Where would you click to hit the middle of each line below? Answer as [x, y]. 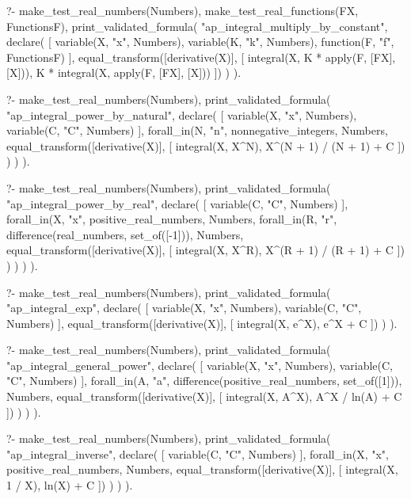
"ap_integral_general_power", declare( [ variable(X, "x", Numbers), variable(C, [200, 365]
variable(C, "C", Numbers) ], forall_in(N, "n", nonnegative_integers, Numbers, [197, 130]
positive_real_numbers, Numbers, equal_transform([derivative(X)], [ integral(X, [202, 469]
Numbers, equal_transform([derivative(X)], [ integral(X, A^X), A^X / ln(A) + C [204, 396]
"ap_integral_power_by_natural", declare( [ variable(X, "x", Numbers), [182, 114]
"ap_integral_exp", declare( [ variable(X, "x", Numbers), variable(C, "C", [184, 308]
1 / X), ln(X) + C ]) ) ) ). [70, 485]
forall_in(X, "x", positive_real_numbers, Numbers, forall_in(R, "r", [172, 219]
